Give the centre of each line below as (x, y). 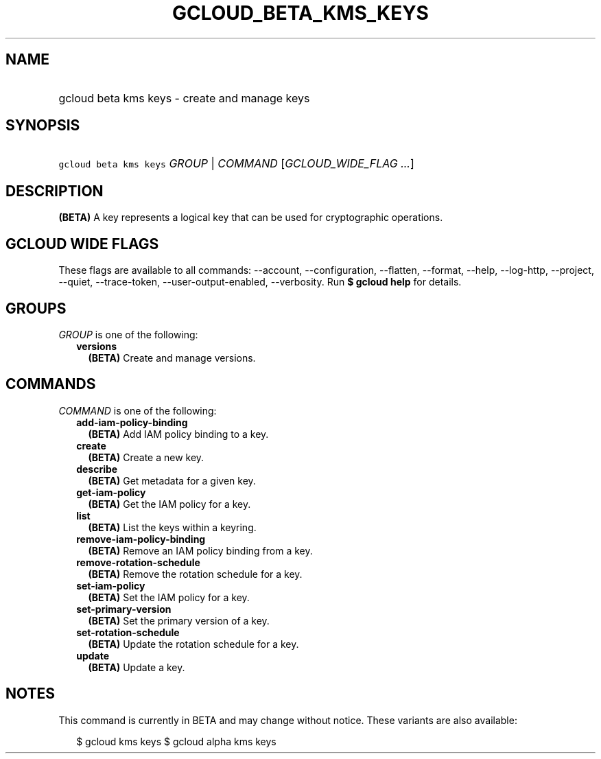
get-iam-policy (111, 492)
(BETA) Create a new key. (146, 457)
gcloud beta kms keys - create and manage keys (184, 98)
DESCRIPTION (55, 191)
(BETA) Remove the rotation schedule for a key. (195, 574)
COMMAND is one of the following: (138, 410)
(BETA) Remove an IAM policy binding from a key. (200, 550)
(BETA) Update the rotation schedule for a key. (193, 644)
